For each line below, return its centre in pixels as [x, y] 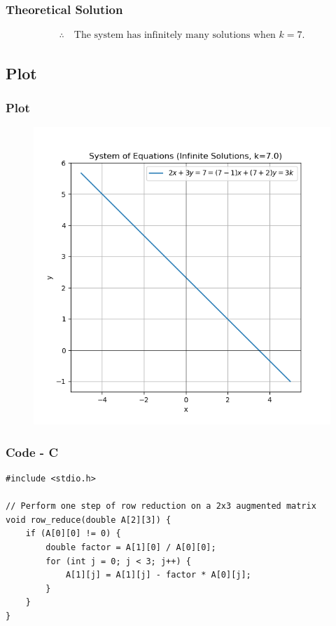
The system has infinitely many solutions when [175, 35]
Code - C [32, 452]
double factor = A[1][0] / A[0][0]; [131, 548]
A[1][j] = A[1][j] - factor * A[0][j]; [158, 575]
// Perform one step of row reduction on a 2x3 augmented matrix [161, 506]
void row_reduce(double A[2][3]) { [89, 520]
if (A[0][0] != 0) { [73, 534]
